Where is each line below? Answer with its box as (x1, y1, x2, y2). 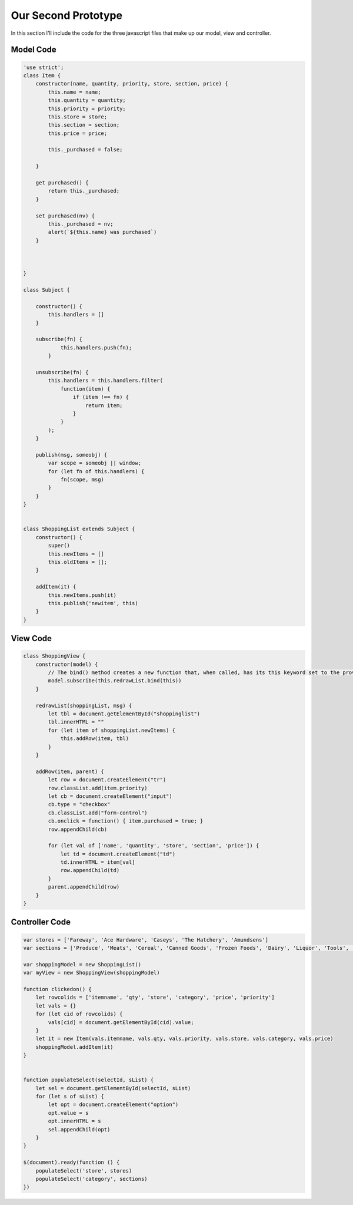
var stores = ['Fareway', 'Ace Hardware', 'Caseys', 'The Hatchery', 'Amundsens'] (23, 936, 269, 943)
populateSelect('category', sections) (35, 1176, 148, 1182)
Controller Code (11, 917, 71, 927)
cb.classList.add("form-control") (48, 809, 148, 816)
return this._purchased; (48, 187, 120, 194)
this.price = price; (48, 130, 108, 137)
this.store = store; (48, 113, 108, 120)
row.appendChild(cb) (48, 826, 108, 833)
